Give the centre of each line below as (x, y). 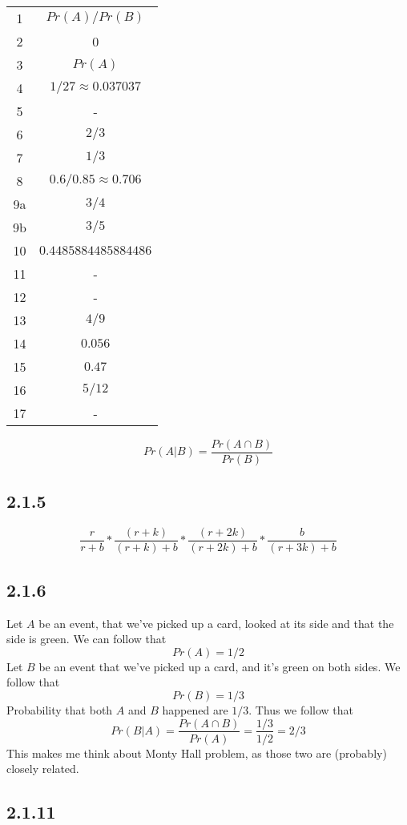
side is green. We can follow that (87, 639)
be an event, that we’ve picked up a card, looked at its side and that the (216, 623)
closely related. (43, 769)
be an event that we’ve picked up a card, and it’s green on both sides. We (220, 666)
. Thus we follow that (301, 709)
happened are (195, 709)
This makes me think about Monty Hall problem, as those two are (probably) (197, 753)
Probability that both (60, 709)
